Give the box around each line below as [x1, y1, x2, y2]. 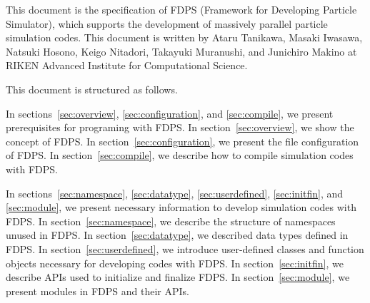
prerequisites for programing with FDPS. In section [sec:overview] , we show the [6, 120, 354, 135]
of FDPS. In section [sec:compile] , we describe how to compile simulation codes [6, 148, 354, 163]
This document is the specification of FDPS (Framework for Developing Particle [6, 2, 357, 16]
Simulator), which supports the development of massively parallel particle [6, 16, 328, 31]
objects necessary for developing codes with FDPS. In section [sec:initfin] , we [6, 255, 344, 270]
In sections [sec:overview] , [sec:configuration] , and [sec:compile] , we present [6, 106, 334, 120]
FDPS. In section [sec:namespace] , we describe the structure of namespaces [6, 213, 336, 228]
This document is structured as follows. [6, 81, 178, 96]
